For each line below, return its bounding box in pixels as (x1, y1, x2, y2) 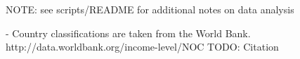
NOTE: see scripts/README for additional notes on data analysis (6, 2, 294, 16)
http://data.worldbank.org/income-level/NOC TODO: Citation (6, 39, 279, 54)
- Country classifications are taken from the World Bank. (6, 25, 251, 40)
